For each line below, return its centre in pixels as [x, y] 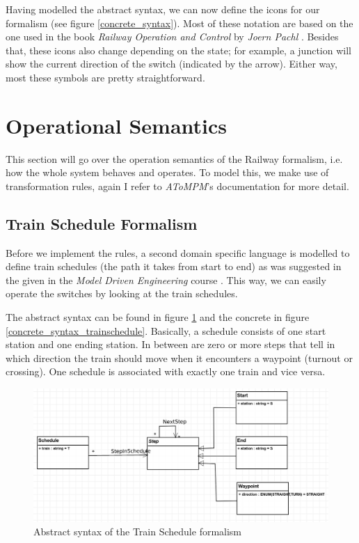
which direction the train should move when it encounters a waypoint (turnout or [179, 357]
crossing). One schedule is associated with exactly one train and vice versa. [166, 371]
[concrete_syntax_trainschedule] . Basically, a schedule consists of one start [166, 330]
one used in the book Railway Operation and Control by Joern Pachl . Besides [172, 37]
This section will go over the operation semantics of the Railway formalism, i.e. [174, 158]
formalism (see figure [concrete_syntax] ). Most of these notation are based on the [179, 23]
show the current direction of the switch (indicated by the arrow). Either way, [171, 64]
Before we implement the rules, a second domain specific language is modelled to [178, 252]
